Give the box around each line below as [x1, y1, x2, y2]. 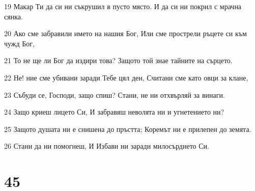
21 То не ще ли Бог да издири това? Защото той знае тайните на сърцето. [4, 55, 233, 66]
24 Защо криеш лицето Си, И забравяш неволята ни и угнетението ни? [4, 106, 224, 117]
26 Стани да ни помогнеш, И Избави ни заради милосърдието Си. [4, 141, 209, 151]
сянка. [4, 11, 23, 21]
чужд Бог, [4, 38, 35, 48]
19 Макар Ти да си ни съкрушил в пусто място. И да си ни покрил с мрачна [4, 1, 242, 11]
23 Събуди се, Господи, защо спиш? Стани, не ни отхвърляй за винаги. [4, 89, 225, 100]
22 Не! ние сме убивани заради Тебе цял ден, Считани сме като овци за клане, [4, 72, 248, 83]
